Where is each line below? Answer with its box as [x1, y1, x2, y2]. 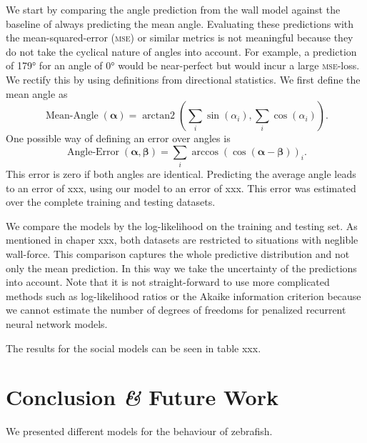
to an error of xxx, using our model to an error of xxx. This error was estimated [6, 180, 356, 195]
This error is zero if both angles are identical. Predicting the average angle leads [6, 166, 356, 181]
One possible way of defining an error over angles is [6, 131, 231, 146]
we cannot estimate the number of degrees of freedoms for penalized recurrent [6, 302, 346, 317]
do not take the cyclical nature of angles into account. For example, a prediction [6, 44, 357, 59]
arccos [191, 146, 218, 157]
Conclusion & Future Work [6, 382, 278, 412]
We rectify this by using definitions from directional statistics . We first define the [6, 71, 361, 86]
